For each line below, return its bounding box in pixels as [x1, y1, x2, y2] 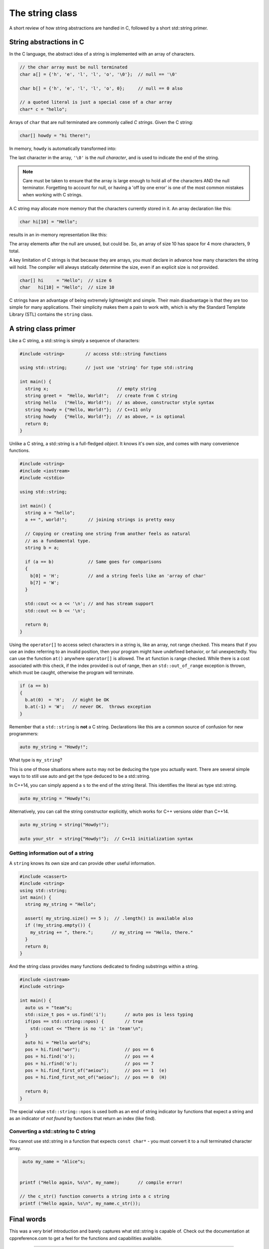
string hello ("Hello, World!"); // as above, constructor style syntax [25, 400, 214, 406]
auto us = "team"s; [25, 1005, 73, 1010]
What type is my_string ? [9, 757, 62, 763]
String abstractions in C [9, 38, 85, 46]
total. [9, 248, 20, 254]
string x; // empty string [25, 386, 156, 392]
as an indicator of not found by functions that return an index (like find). [9, 1116, 156, 1122]
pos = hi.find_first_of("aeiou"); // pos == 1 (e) [25, 1068, 167, 1074]
